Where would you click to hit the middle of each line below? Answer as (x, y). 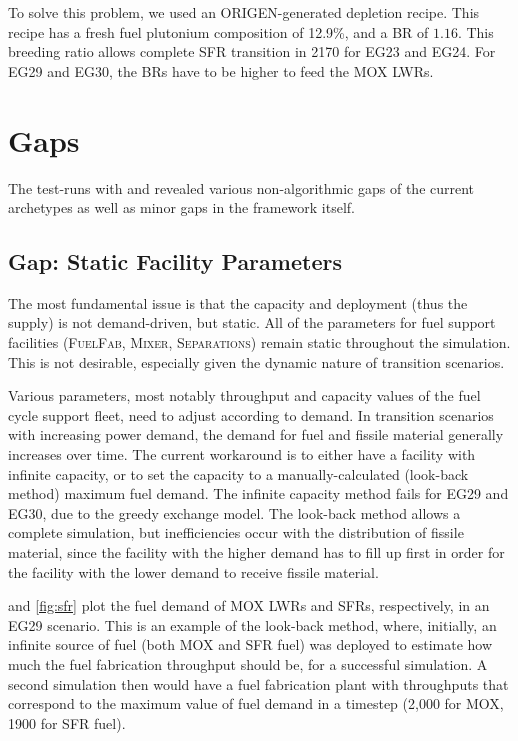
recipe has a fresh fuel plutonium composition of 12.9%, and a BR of (218, 31)
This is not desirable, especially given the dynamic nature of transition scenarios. (256, 361)
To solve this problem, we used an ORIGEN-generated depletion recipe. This (244, 12)
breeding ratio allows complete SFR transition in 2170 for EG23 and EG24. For (252, 51)
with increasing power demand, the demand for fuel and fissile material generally (256, 434)
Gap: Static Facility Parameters (175, 261)
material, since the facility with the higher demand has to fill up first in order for (256, 552)
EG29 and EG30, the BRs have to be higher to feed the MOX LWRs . (221, 70)
